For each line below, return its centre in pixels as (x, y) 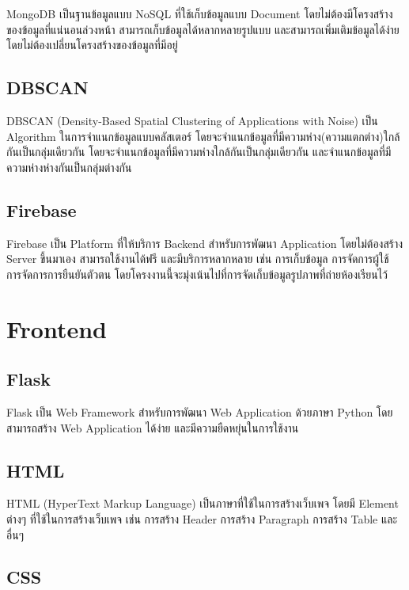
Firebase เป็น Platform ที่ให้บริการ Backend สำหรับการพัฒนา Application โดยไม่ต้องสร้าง (205, 243)
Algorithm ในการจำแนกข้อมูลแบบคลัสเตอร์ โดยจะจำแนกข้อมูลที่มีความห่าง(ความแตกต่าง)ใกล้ (203, 136)
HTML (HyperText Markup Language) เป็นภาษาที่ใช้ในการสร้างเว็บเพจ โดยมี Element (203, 503)
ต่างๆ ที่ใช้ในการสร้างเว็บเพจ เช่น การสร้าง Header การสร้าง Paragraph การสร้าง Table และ (202, 518)
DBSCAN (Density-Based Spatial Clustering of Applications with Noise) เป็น (192, 120)
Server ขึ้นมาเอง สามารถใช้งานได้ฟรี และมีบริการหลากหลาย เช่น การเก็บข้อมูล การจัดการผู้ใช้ (198, 259)
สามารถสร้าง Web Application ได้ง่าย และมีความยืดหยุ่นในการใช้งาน (153, 427)
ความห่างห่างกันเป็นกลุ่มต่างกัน (69, 167)
